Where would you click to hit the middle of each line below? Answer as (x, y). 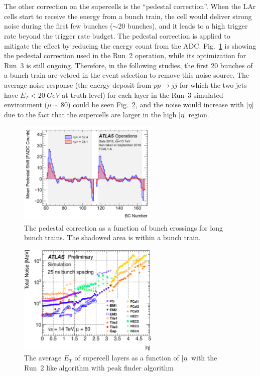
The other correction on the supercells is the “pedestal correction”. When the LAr (130, 6)
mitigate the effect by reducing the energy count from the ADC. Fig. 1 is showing (130, 45)
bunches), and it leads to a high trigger (188, 26)
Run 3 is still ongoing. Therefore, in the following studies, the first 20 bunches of (128, 65)
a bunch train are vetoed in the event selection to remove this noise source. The (127, 75)
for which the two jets (213, 84)
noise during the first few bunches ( (58, 26)
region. (199, 114)
